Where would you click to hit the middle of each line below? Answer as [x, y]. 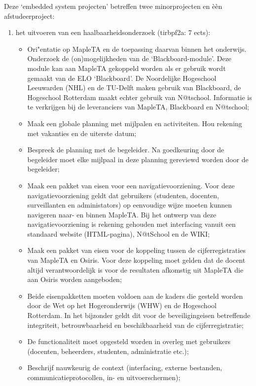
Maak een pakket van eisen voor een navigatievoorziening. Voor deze [131, 185]
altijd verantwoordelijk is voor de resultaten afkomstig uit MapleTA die [135, 269]
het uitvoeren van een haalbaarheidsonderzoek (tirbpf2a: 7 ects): [113, 32]
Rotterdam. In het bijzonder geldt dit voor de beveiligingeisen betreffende [139, 315]
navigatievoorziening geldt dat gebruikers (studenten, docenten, [123, 195]
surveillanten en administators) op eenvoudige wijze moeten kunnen [130, 205]
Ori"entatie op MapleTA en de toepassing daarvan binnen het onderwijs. [137, 49]
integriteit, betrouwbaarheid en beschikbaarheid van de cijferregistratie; [135, 325]
